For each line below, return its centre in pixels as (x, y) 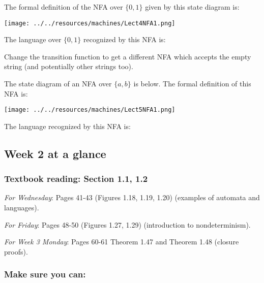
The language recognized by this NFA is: (67, 126)
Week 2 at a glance (55, 153)
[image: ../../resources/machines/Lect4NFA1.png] (90, 23)
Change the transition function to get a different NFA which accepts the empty (128, 56)
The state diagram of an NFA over (58, 84)
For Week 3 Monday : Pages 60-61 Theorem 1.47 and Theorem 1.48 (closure (122, 242)
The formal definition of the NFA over (64, 7)
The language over (33, 39)
